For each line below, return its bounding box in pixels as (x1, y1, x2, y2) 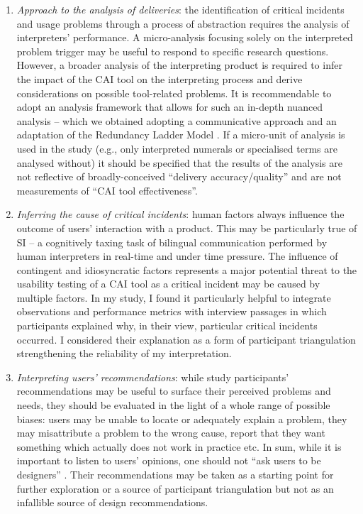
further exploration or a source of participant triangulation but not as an (16, 481, 334, 496)
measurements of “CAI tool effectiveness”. (16, 182, 198, 197)
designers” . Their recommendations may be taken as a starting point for (16, 467, 334, 481)
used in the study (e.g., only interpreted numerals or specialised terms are (16, 141, 337, 155)
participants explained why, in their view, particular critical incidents (16, 318, 318, 333)
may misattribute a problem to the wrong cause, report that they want (16, 425, 325, 440)
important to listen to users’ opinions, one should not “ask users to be (16, 453, 321, 468)
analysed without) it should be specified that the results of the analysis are (16, 155, 342, 170)
